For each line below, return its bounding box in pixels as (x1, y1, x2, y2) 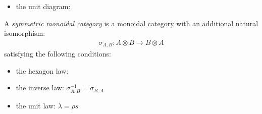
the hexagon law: (16, 65, 69, 76)
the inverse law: (16, 82, 64, 93)
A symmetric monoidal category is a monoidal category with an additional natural (4, 18, 258, 28)
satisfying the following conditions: (4, 48, 111, 59)
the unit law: (16, 100, 56, 110)
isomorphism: (4, 28, 45, 38)
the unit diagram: (16, 1, 71, 11)
